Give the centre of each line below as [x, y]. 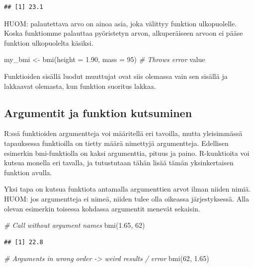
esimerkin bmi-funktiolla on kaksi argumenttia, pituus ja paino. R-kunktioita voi [127, 153]
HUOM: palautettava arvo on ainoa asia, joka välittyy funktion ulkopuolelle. [121, 23]
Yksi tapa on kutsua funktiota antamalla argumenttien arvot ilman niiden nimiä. [127, 189]
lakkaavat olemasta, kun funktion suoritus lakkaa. [80, 86]
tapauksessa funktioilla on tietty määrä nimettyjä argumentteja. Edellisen [116, 143]
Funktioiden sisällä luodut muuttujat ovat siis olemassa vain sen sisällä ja [116, 76]
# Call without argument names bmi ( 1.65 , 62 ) [75, 225]
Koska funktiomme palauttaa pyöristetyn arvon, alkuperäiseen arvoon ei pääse [124, 33]
